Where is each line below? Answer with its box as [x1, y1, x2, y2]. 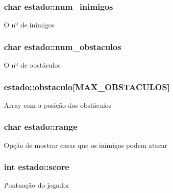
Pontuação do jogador [4, 180, 70, 190]
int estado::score [4, 161, 70, 173]
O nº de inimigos [4, 20, 55, 30]
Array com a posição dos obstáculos [4, 99, 111, 110]
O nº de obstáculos [4, 60, 61, 70]
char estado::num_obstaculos [4, 40, 122, 52]
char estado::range [4, 121, 77, 133]
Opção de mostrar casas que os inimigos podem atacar [4, 140, 168, 150]
